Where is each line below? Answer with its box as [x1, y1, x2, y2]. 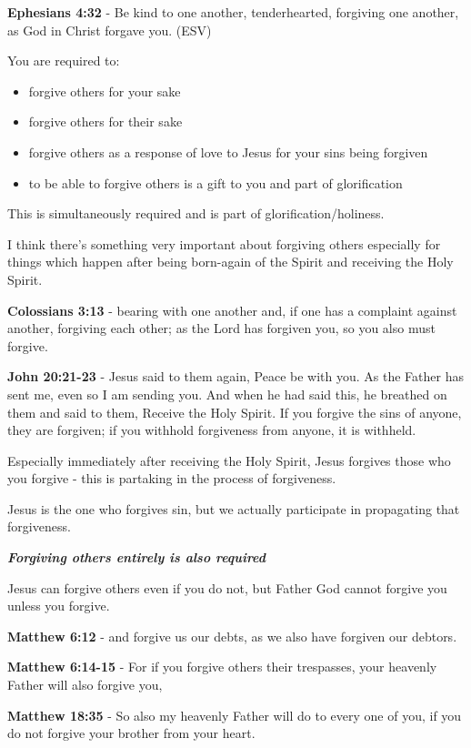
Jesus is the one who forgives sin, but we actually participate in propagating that [7, 499, 460, 518]
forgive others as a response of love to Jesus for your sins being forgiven [28, 142, 428, 161]
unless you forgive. [7, 596, 110, 615]
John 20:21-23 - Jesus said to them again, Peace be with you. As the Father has [7, 367, 464, 386]
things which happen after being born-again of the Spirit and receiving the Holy [7, 252, 454, 271]
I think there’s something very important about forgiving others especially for [7, 234, 441, 253]
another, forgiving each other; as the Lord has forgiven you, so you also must [7, 318, 436, 338]
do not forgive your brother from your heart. [7, 723, 256, 743]
